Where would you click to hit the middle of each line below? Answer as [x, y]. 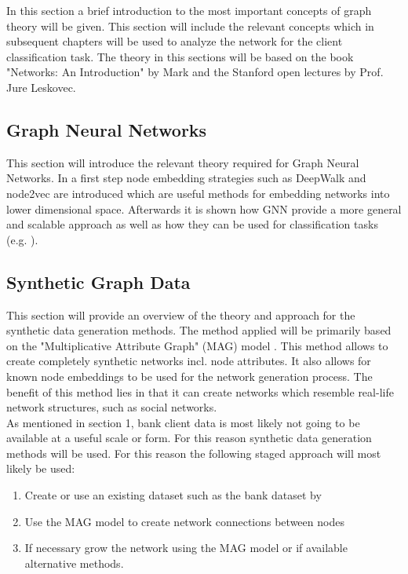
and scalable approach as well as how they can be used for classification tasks [192, 224]
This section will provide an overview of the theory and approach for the [181, 314]
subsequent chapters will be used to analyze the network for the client [175, 41]
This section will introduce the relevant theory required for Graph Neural [183, 162]
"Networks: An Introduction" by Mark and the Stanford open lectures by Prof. [195, 72]
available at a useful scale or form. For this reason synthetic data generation [189, 438]
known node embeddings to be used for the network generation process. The [189, 376]
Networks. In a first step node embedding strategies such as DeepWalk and [186, 178]
